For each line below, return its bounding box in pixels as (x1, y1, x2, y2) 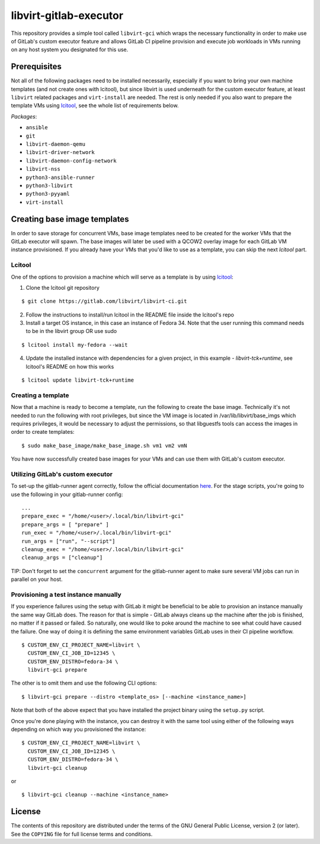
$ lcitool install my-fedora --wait (21, 341, 128, 348)
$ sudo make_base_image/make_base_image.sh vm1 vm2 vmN (21, 442, 187, 449)
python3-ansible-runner (25, 174, 95, 181)
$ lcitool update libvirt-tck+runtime (21, 377, 135, 383)
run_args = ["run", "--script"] (21, 538, 116, 545)
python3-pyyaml (25, 190, 71, 197)
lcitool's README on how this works (25, 363, 114, 370)
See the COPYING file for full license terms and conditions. (11, 830, 153, 837)
